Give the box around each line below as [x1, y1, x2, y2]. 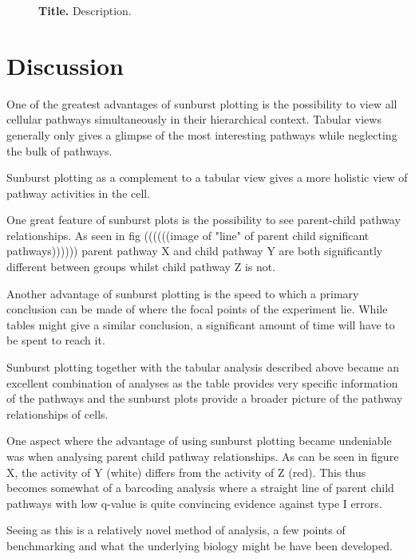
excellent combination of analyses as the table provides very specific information [6, 374, 398, 391]
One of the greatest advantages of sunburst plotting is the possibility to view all [6, 95, 397, 112]
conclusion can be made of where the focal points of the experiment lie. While [6, 301, 388, 317]
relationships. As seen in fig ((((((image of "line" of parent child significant [6, 226, 370, 243]
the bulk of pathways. [6, 142, 113, 159]
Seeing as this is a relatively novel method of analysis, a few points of [6, 522, 346, 538]
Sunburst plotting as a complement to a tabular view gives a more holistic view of [6, 169, 408, 186]
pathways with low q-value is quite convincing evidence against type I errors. [6, 494, 382, 511]
